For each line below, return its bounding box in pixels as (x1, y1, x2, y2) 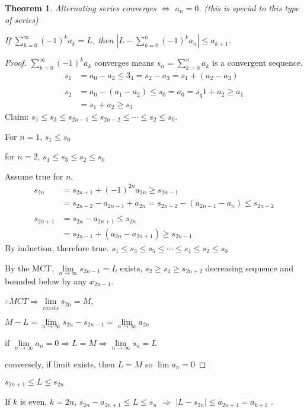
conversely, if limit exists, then (5, 358, 115, 370)
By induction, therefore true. (5, 241, 109, 254)
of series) (5, 13, 39, 25)
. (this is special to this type (199, 2, 299, 14)
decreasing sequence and (205, 261, 293, 274)
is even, (20, 395, 47, 408)
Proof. (5, 56, 27, 69)
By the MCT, (5, 261, 55, 274)
